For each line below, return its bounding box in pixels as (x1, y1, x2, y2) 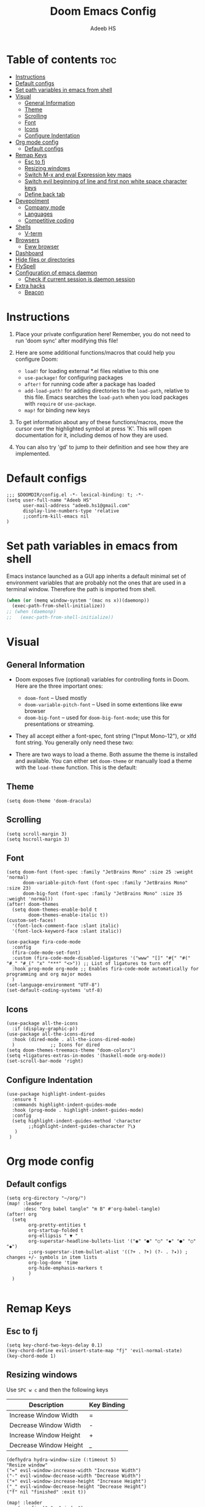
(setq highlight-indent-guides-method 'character (12, 1118, 141, 1124)
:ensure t (12, 1096, 37, 1103)
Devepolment (15, 197, 50, 204)
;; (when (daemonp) (6, 608, 56, 615)
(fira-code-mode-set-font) (12, 950, 81, 956)
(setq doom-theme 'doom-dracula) (6, 798, 92, 804)
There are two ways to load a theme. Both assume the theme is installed (15, 751, 198, 758)
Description (28, 1400, 64, 1409)
